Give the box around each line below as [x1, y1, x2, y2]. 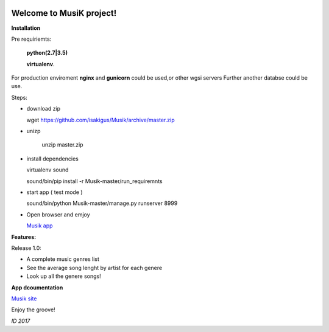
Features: [11, 233, 37, 240]
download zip [26, 105, 61, 112]
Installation [11, 24, 41, 32]
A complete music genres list [26, 255, 100, 263]
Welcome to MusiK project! [11, 8, 117, 18]
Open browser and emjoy [26, 210, 91, 218]
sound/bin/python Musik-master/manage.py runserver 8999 [26, 199, 178, 207]
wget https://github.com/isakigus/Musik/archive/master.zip [26, 116, 175, 123]
